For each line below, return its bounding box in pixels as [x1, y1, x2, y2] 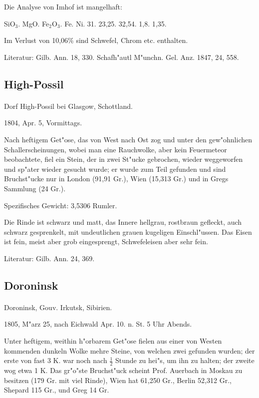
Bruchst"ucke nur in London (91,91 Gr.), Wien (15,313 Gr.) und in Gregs [4, 173, 229, 184]
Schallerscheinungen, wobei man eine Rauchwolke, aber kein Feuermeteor [4, 144, 227, 154]
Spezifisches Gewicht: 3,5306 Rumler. [4, 200, 117, 210]
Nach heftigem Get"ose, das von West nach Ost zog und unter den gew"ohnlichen [4, 134, 252, 144]
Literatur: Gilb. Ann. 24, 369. [4, 253, 95, 263]
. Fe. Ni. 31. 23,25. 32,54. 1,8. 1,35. [60, 18, 167, 28]
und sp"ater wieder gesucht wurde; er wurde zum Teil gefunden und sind [4, 163, 226, 174]
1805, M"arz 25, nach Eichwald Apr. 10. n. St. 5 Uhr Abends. [4, 319, 192, 329]
